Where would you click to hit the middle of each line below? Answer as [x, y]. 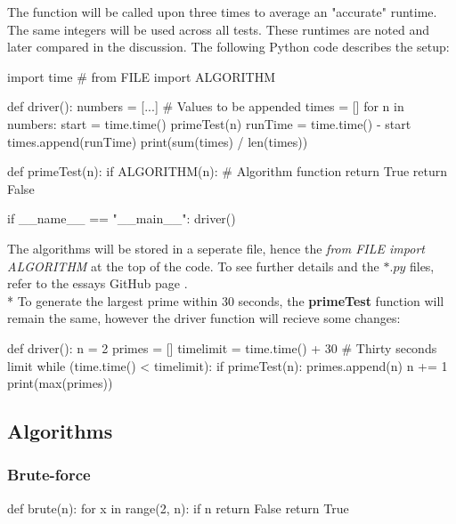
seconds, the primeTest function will [341, 300]
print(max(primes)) [60, 383]
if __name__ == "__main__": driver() [122, 218]
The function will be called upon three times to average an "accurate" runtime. [222, 12]
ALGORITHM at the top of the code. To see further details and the [193, 266]
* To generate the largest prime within [113, 300]
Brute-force [49, 475]
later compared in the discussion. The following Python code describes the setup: [228, 47]
